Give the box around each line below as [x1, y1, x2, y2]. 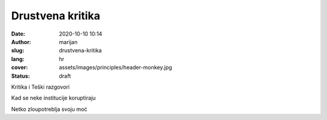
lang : [11, 55, 25, 63]
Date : [11, 30, 25, 37]
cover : [11, 64, 28, 71]
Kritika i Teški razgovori [11, 83, 70, 90]
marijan [59, 38, 78, 45]
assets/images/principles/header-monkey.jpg [59, 64, 173, 71]
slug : [11, 47, 24, 54]
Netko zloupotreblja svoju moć [11, 106, 88, 113]
